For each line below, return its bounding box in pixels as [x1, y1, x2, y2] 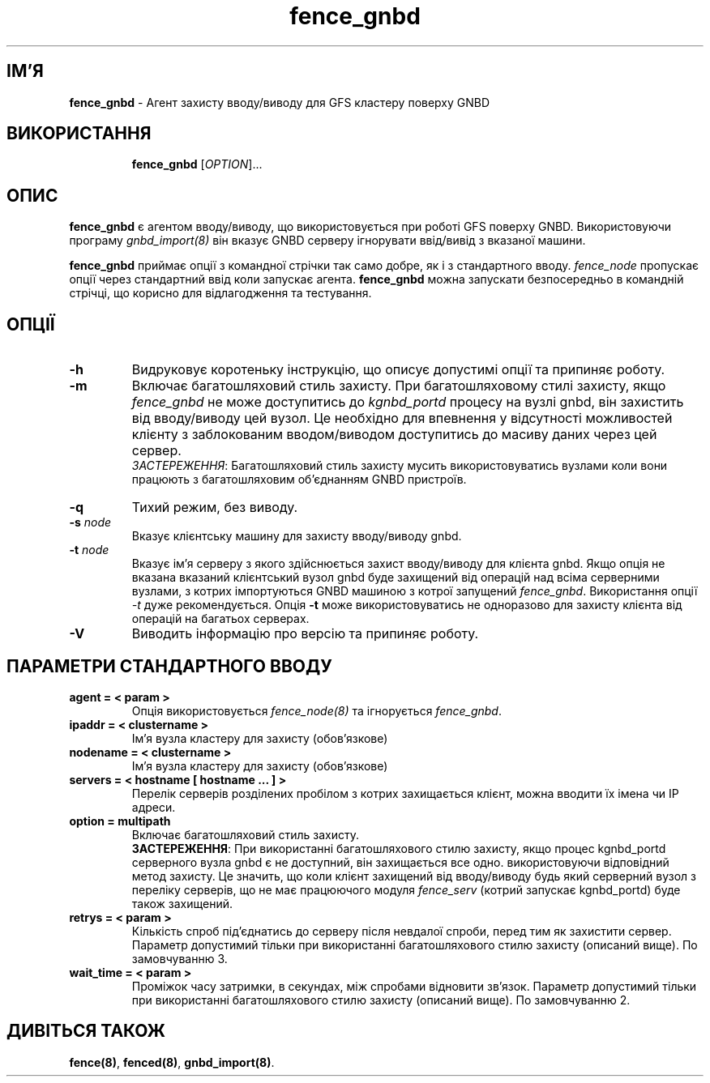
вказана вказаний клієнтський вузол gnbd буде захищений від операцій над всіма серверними [131, 570, 660, 585]
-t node [69, 543, 109, 557]
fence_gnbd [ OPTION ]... [131, 157, 263, 172]
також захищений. [131, 896, 233, 910]
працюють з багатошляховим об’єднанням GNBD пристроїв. [131, 472, 467, 487]
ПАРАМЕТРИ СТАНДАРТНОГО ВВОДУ [6, 655, 332, 676]
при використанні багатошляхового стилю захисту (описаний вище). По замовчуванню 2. [131, 992, 631, 1007]
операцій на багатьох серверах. [131, 612, 310, 626]
